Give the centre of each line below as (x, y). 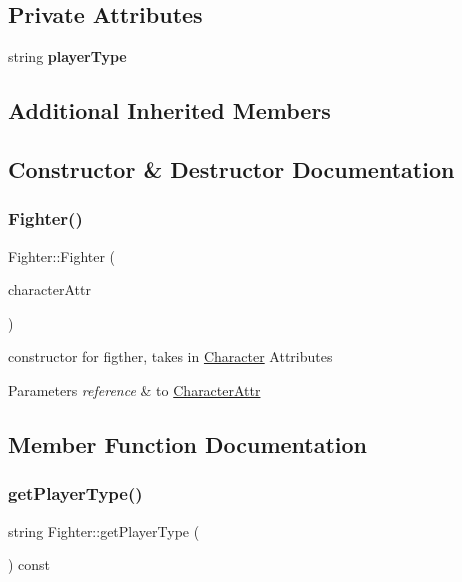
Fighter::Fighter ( (62, 255)
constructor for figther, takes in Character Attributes (170, 356)
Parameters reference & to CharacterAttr (134, 389)
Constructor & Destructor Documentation (231, 168)
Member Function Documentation (188, 443)
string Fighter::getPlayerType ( (104, 530)
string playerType (67, 56)
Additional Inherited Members (169, 110)
